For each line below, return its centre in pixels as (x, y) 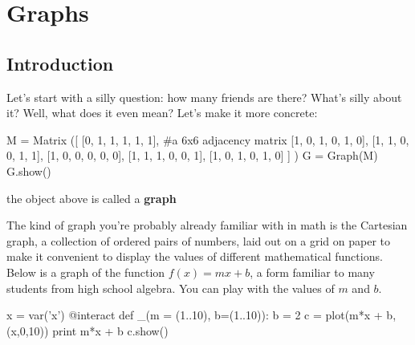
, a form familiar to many (312, 272)
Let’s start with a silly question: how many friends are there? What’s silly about (204, 97)
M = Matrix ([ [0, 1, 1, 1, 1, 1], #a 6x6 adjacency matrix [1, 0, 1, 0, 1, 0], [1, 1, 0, (208, 139)
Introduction (60, 63)
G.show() (29, 170)
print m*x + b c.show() (110, 330)
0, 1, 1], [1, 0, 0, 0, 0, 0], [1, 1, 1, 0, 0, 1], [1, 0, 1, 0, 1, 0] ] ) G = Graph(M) (192, 155)
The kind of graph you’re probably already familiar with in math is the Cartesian (207, 225)
